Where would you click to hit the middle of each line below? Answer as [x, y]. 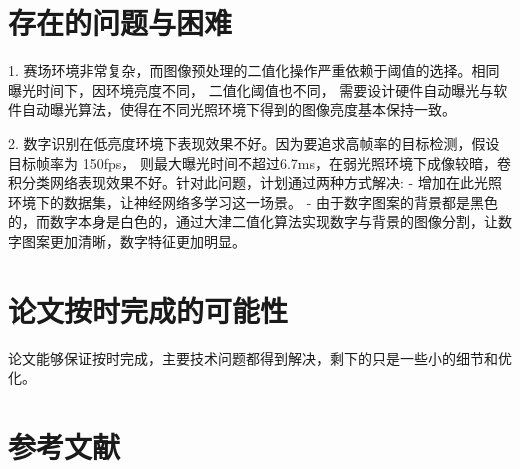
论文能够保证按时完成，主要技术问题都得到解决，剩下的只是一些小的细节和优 [260, 357]
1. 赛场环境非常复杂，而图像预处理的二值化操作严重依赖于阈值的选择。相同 [254, 70]
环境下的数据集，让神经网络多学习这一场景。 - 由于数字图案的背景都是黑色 [253, 201]
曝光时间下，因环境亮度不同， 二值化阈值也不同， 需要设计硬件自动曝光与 [251, 89]
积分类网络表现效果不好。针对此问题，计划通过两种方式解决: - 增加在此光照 [255, 182]
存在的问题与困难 [120, 22]
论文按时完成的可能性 [148, 309]
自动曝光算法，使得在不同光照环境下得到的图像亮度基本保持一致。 [238, 109]
